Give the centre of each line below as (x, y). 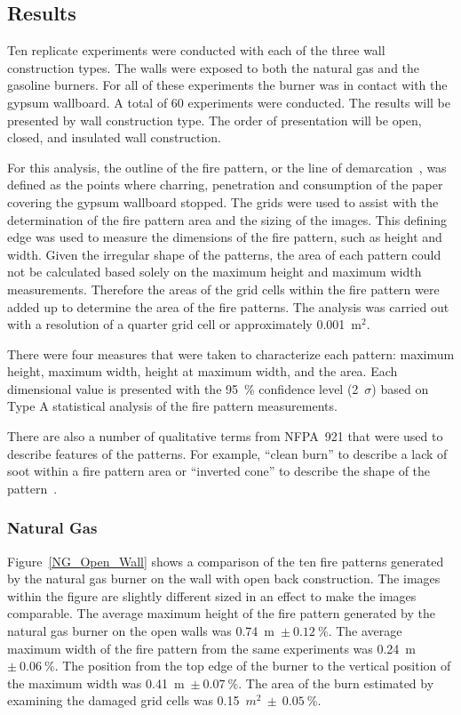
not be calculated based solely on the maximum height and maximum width (215, 272)
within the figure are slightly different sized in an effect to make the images (212, 595)
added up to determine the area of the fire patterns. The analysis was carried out (228, 306)
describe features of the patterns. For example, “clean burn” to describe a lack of (227, 453)
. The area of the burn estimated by (336, 683)
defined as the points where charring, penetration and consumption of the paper (225, 185)
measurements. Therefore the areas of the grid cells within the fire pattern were (223, 289)
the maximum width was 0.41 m (96, 683)
